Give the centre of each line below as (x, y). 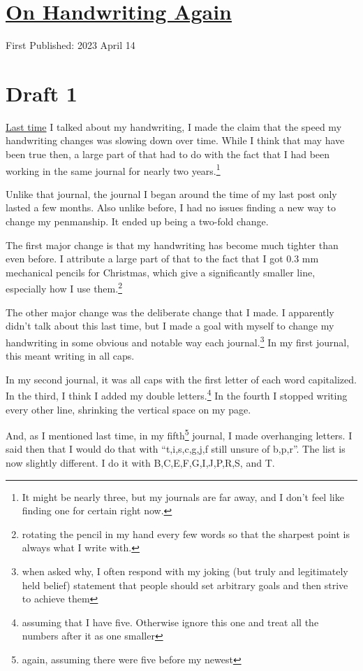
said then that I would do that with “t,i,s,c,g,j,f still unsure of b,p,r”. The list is (176, 449)
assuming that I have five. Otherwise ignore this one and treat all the (170, 622)
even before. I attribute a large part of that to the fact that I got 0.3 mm (162, 259)
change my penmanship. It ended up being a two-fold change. (137, 221)
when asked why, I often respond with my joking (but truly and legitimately (185, 571)
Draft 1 (42, 93)
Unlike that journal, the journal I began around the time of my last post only (171, 193)
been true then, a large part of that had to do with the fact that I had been (168, 154)
